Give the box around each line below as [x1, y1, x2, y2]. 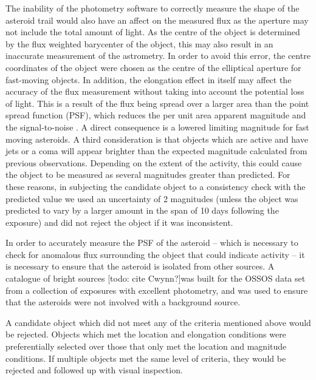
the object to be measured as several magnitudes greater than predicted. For [5, 168, 290, 181]
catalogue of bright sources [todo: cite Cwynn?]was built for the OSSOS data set [5, 272, 306, 285]
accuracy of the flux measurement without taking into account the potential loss [5, 85, 304, 98]
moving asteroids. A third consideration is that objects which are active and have [5, 132, 308, 145]
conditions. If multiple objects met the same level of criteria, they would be [5, 351, 286, 364]
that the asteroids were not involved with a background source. [5, 296, 241, 308]
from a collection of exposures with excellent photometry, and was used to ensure [5, 283, 308, 296]
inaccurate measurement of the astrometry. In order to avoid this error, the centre [5, 49, 311, 62]
